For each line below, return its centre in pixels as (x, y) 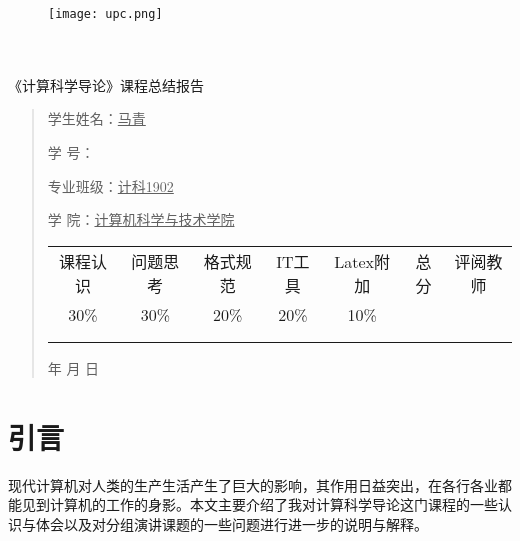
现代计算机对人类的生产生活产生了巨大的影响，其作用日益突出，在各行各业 (253, 484)
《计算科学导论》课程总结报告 (106, 84)
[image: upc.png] (105, 14)
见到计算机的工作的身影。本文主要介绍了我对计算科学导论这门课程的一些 (259, 504)
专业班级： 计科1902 (110, 185)
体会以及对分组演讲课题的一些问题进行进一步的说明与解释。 (231, 523)
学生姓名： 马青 (96, 118)
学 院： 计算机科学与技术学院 (141, 219)
